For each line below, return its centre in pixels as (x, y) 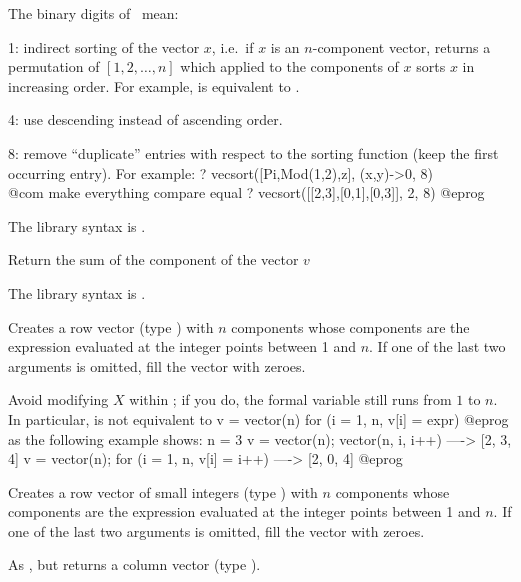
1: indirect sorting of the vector (104, 46)
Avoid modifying (58, 399)
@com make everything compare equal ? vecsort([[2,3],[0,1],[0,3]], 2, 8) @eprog (246, 192)
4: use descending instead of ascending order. (145, 119)
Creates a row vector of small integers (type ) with (163, 491)
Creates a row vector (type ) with (111, 326)
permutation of (54, 66)
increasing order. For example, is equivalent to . (154, 85)
